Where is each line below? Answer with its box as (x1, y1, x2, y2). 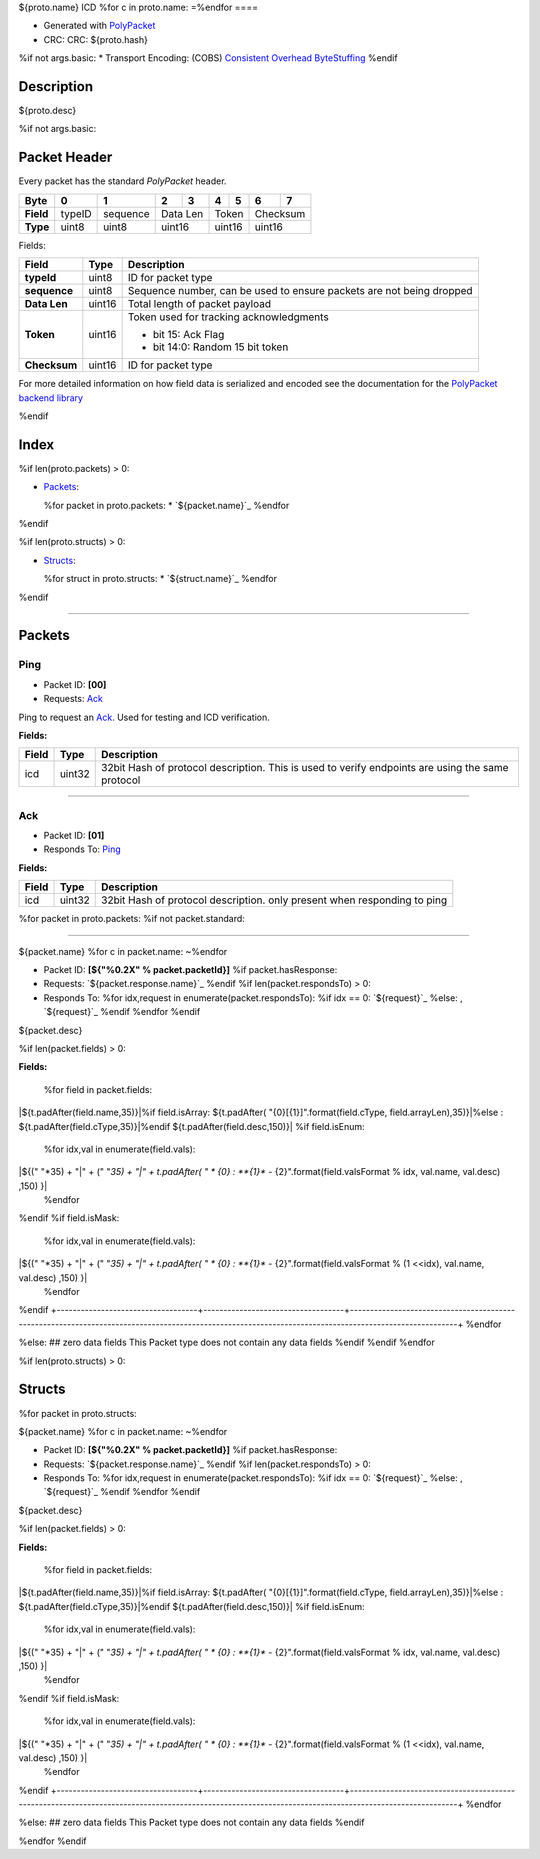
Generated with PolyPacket (43, 20, 156, 32)
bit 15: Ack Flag (152, 328, 225, 342)
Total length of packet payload (127, 297, 272, 311)
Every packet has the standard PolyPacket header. (18, 175, 227, 187)
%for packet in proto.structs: (18, 1407, 137, 1419)
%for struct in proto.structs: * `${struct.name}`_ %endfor (43, 573, 277, 585)
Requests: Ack (43, 693, 104, 705)
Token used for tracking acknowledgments (127, 310, 329, 324)
